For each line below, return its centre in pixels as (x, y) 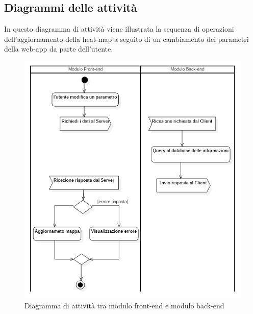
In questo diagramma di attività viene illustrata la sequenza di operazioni (119, 29)
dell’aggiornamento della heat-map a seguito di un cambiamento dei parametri (127, 39)
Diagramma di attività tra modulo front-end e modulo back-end (124, 305)
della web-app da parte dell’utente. (59, 49)
